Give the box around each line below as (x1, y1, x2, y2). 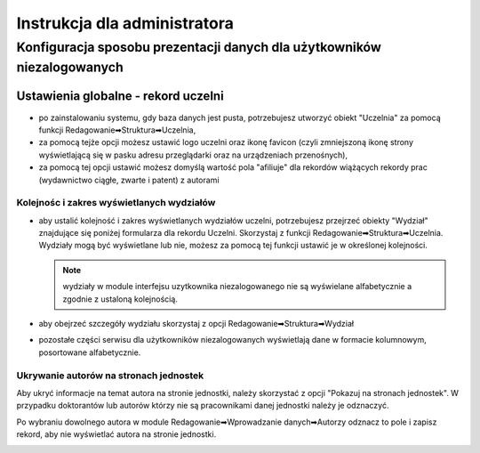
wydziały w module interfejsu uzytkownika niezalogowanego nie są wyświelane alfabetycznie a (62, 281, 412, 292)
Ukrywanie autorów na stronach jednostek (16, 369, 204, 382)
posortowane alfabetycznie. (38, 347, 141, 358)
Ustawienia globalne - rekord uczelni (16, 89, 224, 104)
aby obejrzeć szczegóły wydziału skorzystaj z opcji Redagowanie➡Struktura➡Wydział (38, 319, 355, 328)
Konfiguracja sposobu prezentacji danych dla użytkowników (16, 39, 382, 55)
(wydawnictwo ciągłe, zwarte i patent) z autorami (38, 174, 220, 185)
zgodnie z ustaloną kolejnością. (62, 294, 178, 304)
